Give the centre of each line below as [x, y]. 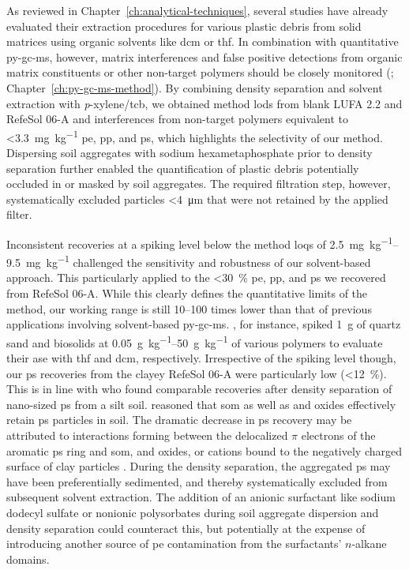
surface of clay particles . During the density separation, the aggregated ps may [199, 466]
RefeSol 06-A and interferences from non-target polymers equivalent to [177, 119]
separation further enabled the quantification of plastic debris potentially [183, 168]
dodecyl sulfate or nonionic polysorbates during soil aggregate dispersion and [193, 513]
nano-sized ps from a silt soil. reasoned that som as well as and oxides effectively [201, 404]
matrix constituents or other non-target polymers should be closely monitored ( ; [200, 72]
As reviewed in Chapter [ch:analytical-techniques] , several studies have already [197, 10]
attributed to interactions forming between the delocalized [147, 435]
